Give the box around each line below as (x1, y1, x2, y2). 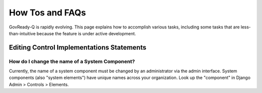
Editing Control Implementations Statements (9, 43, 147, 52)
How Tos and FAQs (9, 7, 86, 18)
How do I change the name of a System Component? (9, 58, 135, 65)
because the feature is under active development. (36, 30, 136, 36)
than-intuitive (9, 30, 36, 36)
